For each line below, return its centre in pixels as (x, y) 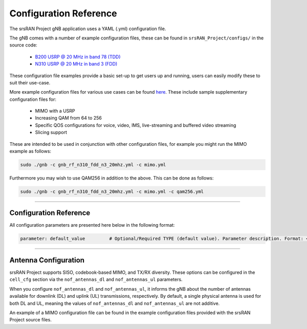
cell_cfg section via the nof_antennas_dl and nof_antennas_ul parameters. (96, 279)
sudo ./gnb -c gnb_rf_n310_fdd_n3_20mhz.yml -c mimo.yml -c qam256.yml (112, 191)
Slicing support (51, 133)
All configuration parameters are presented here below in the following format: (92, 225)
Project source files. (31, 320)
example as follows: (30, 151)
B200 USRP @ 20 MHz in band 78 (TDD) (78, 57)
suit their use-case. (30, 82)
